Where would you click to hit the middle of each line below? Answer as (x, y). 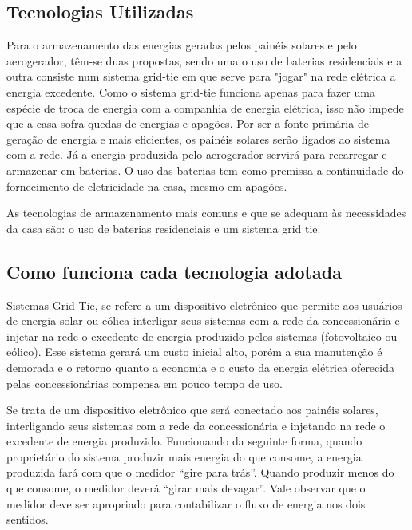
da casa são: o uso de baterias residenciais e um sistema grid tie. (164, 228)
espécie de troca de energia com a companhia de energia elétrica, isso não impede (205, 107)
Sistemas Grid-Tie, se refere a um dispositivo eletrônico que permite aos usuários (204, 305)
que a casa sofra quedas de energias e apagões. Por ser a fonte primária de (188, 123)
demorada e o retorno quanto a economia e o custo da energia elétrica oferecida (200, 367)
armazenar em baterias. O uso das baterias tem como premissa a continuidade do (205, 170)
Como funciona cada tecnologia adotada (174, 271)
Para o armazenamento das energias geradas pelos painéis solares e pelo (182, 45)
